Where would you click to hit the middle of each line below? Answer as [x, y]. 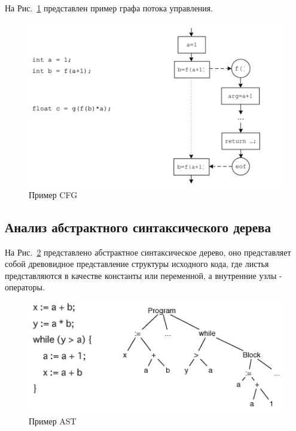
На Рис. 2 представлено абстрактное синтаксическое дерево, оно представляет [148, 252]
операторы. [25, 287]
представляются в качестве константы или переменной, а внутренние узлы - [144, 275]
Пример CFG [53, 194]
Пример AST [53, 421]
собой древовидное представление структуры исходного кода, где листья [137, 264]
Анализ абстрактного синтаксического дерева [138, 227]
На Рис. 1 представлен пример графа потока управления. [109, 8]
